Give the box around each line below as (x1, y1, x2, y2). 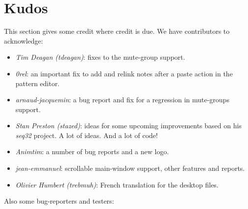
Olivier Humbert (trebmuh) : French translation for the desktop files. (15, 179, 219, 189)
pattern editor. (15, 78, 60, 88)
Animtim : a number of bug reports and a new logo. (15, 146, 169, 157)
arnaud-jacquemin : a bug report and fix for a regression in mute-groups (15, 94, 229, 105)
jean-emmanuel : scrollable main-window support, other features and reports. (15, 163, 245, 173)
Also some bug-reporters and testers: (4, 196, 114, 206)
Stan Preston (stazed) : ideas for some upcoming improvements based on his (15, 120, 242, 131)
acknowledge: (4, 35, 43, 46)
